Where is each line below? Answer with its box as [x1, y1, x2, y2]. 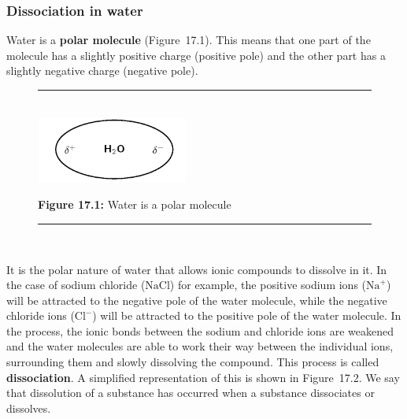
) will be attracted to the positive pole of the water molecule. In [92, 307, 401, 324]
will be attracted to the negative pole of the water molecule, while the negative [6, 291, 387, 308]
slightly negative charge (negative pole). [6, 62, 198, 79]
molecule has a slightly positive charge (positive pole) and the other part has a [6, 46, 386, 63]
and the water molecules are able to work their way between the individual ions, [6, 338, 394, 354]
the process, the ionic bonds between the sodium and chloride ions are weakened [6, 322, 394, 339]
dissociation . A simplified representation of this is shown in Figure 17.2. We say [6, 369, 400, 385]
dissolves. [6, 399, 51, 416]
